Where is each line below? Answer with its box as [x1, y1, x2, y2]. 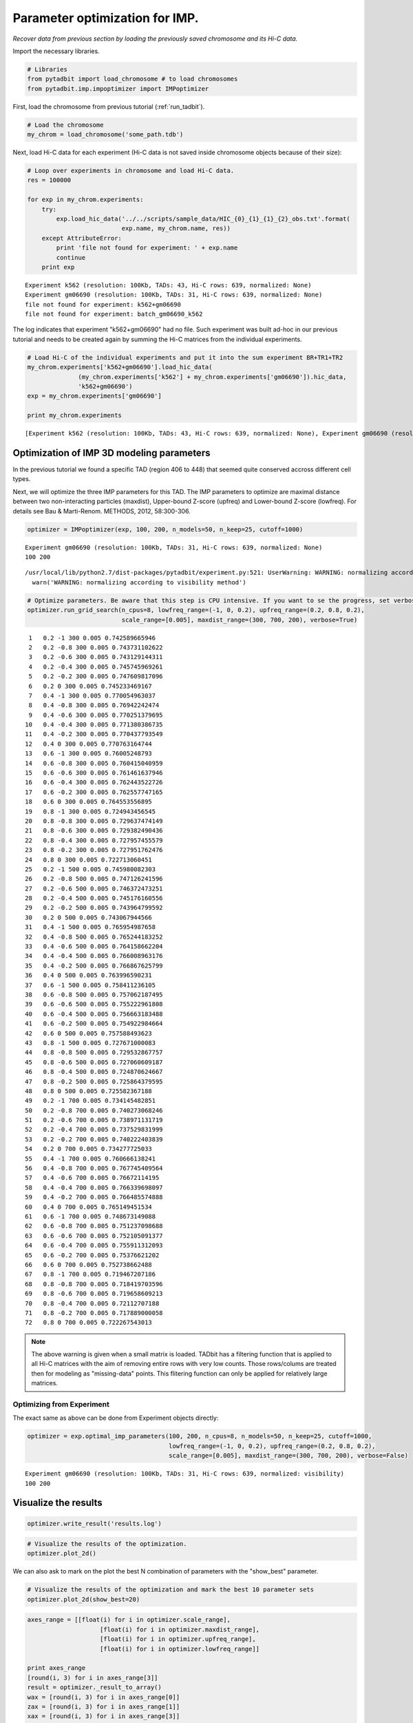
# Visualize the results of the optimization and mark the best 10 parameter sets [27, 1586, 315, 1593]
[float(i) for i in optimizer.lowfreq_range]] [100, 1644, 260, 1653]
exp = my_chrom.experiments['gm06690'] [27, 392, 162, 400]
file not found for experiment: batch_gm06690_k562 [25, 310, 203, 318]
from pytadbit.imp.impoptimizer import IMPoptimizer [27, 85, 209, 92]
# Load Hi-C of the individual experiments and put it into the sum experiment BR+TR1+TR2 [27, 354, 343, 361]
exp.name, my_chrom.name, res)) [121, 225, 231, 232]
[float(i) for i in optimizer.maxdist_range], [100, 1625, 260, 1633]
